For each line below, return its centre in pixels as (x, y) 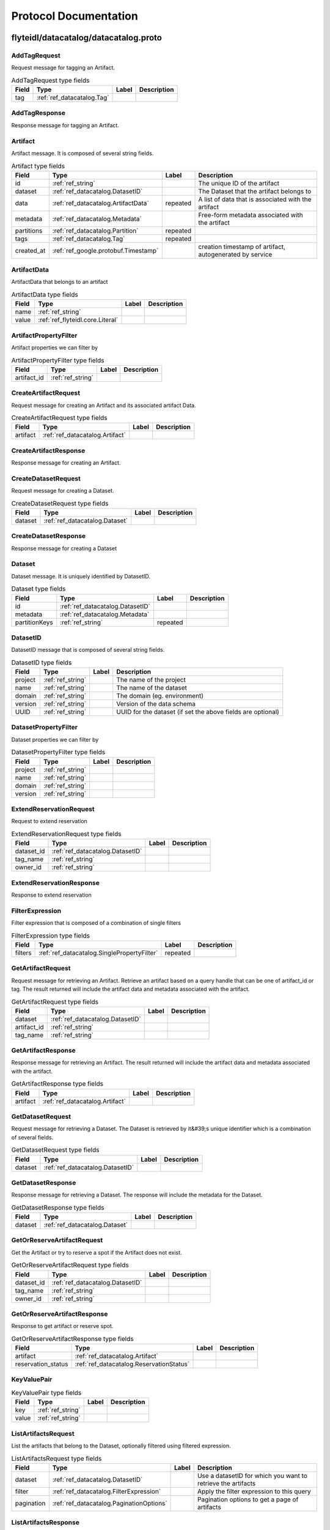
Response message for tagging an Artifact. (65, 125)
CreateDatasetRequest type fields (60, 503)
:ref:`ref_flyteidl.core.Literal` (78, 320)
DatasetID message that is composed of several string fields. (88, 650)
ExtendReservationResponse (56, 883)
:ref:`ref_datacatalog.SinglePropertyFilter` (98, 953)
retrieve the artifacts (226, 1483)
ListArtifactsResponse (45, 1523)
